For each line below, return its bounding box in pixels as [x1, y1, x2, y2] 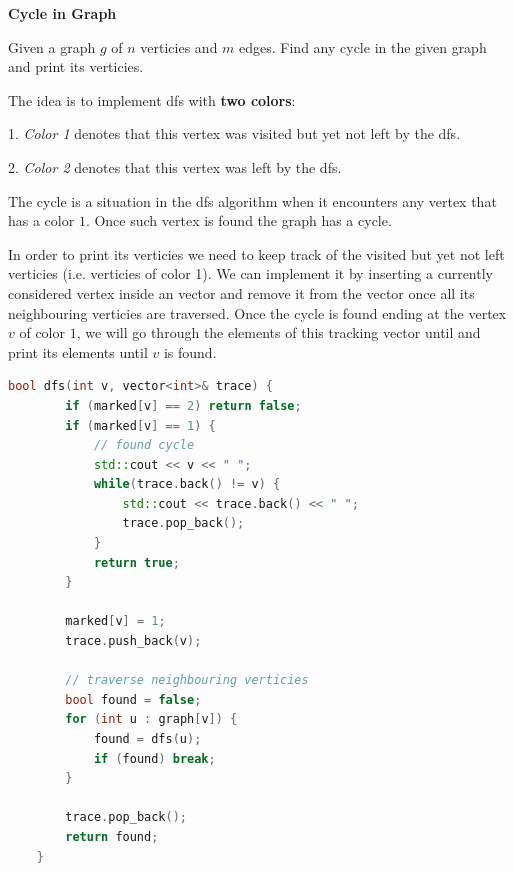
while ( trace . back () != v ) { [93, 477, 281, 492]
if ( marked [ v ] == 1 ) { [65, 418, 216, 433]
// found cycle [93, 438, 195, 453]
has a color [8, 210, 75, 231]
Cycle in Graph [8, 3, 117, 23]
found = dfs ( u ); [93, 732, 202, 746]
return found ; [65, 829, 159, 844]
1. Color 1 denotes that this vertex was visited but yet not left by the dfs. [8, 123, 461, 144]
